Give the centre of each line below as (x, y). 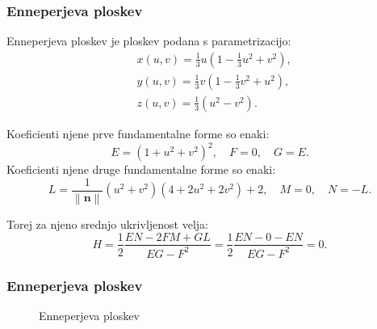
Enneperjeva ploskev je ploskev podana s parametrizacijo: (149, 41)
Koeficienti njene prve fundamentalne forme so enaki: (138, 133)
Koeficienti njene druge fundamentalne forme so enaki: (141, 169)
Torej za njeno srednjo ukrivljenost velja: (107, 224)
